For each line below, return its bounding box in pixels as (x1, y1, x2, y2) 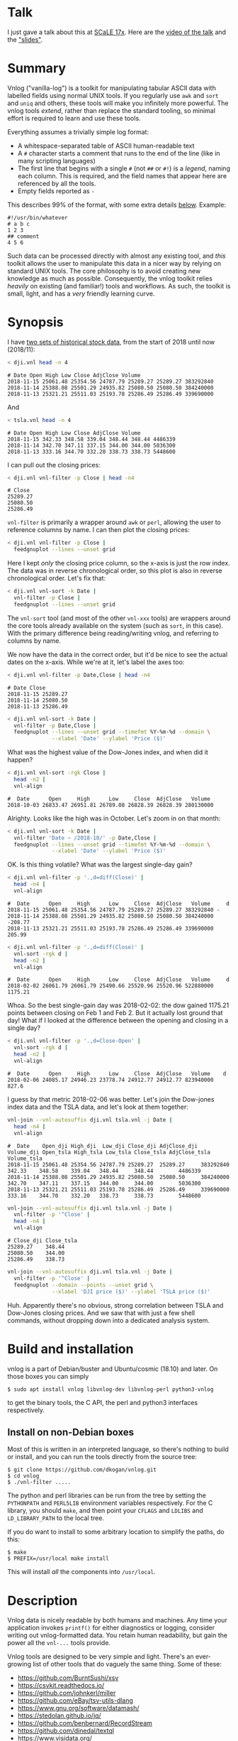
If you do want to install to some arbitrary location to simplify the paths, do (7, 1528, 225, 1536)
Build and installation (7, 1340, 134, 1357)
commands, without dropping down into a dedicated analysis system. (7, 1316, 210, 1325)
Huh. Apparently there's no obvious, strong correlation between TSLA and (7, 1301, 224, 1309)
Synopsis (7, 314, 64, 330)
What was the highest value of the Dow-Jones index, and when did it (7, 748, 209, 756)
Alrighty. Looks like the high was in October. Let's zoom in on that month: (7, 814, 221, 823)
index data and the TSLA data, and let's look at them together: (7, 1102, 189, 1111)
